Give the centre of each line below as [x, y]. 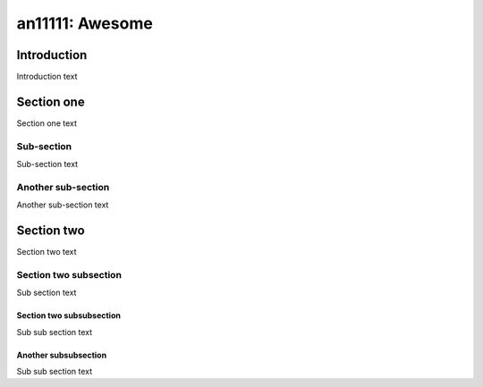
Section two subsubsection [68, 315]
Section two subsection [69, 274]
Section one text [47, 123]
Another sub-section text [63, 205]
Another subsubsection [62, 355]
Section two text [47, 252]
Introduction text [47, 77]
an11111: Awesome [85, 23]
